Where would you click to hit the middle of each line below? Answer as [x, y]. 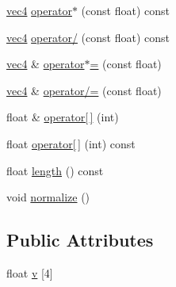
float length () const [55, 170]
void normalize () [48, 197]
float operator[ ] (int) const [71, 143]
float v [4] [30, 272]
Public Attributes [80, 240]
